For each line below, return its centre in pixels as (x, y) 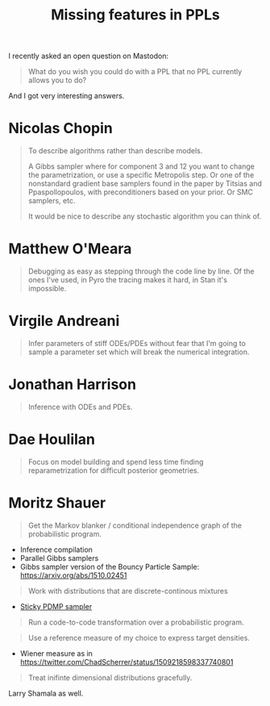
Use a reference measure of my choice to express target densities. (139, 637)
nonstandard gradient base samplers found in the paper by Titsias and (145, 184)
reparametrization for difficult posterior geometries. (114, 470)
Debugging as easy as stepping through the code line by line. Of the (141, 271)
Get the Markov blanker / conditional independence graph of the (135, 525)
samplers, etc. (52, 201)
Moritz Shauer (57, 503)
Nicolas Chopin (60, 129)
